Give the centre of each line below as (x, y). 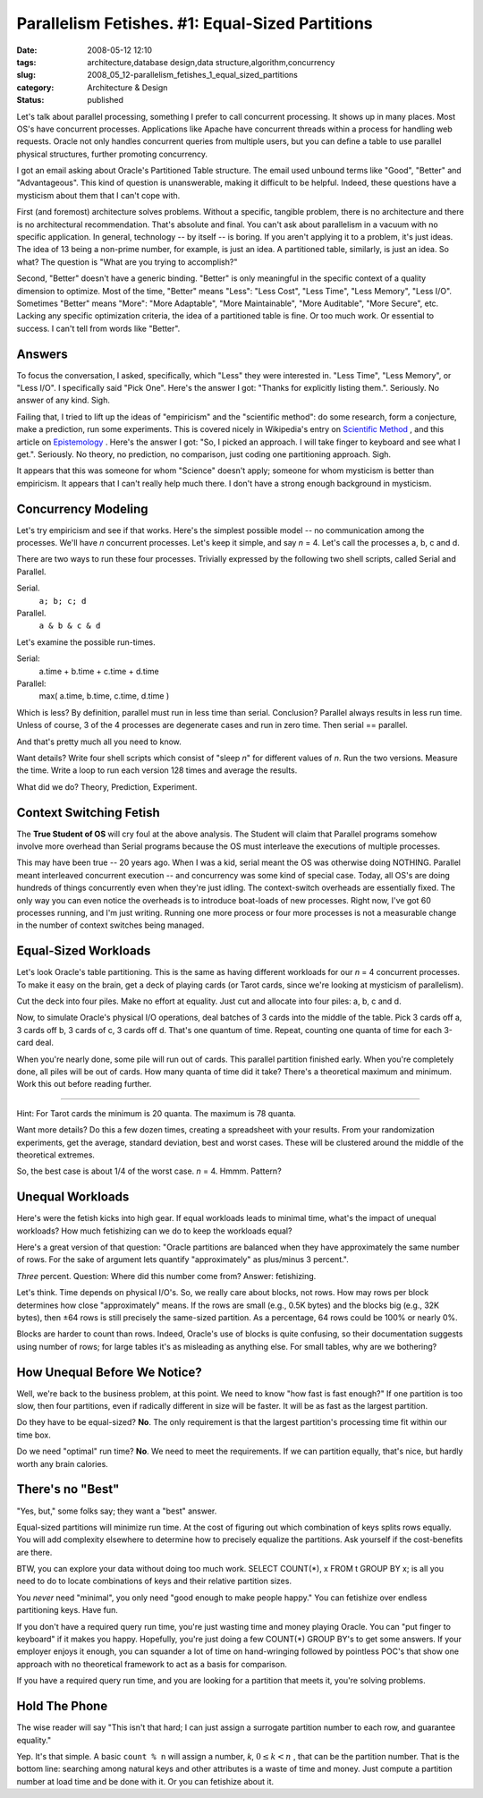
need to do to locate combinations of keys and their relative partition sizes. (154, 1581)
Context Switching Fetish (88, 813)
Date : (27, 50)
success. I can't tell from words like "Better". (98, 328)
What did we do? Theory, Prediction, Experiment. (107, 786)
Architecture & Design (127, 87)
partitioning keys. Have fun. (67, 1610)
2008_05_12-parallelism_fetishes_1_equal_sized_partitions (193, 75)
